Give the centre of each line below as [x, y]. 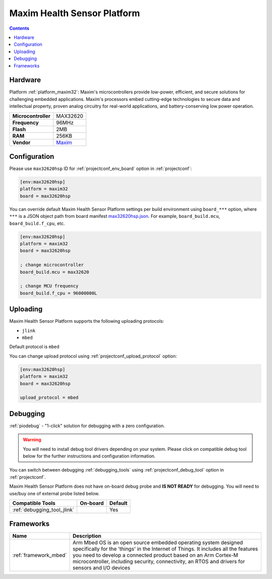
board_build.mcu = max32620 [54, 272]
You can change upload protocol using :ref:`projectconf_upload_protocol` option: [93, 356]
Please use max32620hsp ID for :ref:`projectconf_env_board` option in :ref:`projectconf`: [100, 168]
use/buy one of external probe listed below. [54, 493]
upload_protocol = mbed [49, 398]
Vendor [21, 142]
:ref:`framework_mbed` [40, 555]
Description [87, 536]
